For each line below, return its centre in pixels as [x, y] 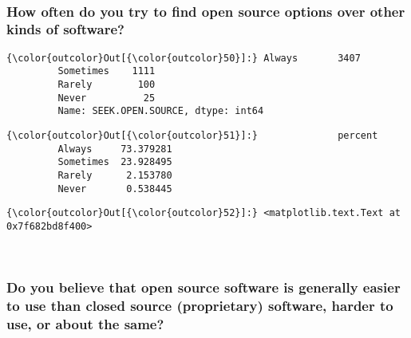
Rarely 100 [107, 85]
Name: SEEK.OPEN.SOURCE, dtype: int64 [161, 111]
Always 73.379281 [115, 149]
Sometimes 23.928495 [115, 162]
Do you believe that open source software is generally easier [204, 287]
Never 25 [107, 98]
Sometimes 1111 [107, 71]
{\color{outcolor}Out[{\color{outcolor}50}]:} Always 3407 [184, 58]
